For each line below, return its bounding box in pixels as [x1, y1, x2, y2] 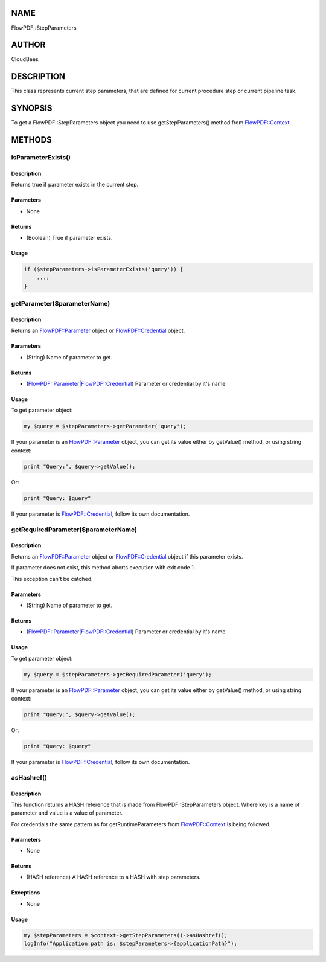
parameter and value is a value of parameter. [11, 809, 123, 816]
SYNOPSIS [11, 103, 53, 114]
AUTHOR [11, 40, 46, 50]
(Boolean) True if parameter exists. [26, 234, 113, 241]
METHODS [11, 135, 53, 145]
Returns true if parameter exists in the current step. [11, 181, 139, 188]
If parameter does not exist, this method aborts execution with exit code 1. [11, 564, 196, 571]
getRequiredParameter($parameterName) [11, 525, 137, 534]
